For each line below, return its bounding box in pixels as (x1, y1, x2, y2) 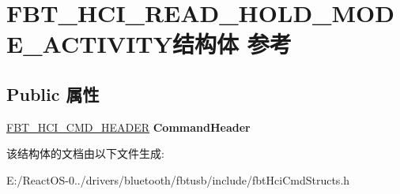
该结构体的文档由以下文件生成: (6, 145, 164, 162)
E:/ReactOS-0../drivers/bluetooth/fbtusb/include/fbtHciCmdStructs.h (6, 171, 350, 188)
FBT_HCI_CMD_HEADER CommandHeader (6, 118, 251, 135)
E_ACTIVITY (6, 28, 173, 60)
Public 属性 (6, 81, 100, 106)
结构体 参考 (172, 28, 292, 60)
